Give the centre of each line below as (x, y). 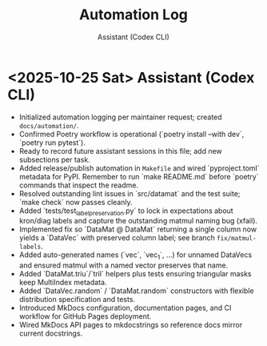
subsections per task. (55, 159)
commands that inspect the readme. (79, 185)
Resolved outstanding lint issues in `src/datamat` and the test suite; (130, 193)
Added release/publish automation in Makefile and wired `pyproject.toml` (139, 168)
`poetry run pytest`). (52, 143)
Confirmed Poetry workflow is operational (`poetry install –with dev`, (132, 134)
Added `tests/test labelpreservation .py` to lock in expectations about (126, 211)
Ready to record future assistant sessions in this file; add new (121, 151)
